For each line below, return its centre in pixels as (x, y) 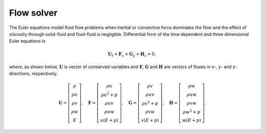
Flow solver (33, 13)
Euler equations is (27, 41)
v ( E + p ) (150, 121)
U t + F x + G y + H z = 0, (132, 54)
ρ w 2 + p (192, 111)
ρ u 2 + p (109, 94)
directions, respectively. (33, 74)
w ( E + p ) (192, 121)
